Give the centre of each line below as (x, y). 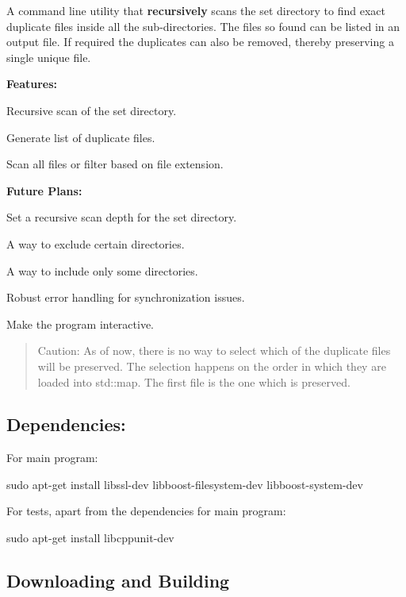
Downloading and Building (118, 581)
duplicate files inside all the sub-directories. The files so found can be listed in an (203, 26)
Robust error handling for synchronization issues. (126, 297)
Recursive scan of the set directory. (92, 110)
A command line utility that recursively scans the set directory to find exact (196, 10)
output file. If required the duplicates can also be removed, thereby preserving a (200, 42)
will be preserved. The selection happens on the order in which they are (212, 366)
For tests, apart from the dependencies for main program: (146, 511)
